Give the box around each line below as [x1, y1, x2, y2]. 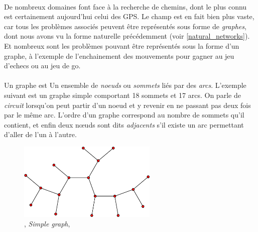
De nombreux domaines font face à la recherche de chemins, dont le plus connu [4, 1, 247, 12]
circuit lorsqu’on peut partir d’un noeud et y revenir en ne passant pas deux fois [4, 99, 251, 110]
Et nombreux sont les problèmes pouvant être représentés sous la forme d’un [4, 40, 239, 51]
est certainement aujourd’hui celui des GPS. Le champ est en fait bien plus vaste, [4, 11, 254, 22]
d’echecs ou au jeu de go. [4, 60, 81, 71]
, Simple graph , [24, 218, 70, 229]
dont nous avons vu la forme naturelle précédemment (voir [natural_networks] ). [4, 31, 250, 41]
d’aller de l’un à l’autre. [4, 129, 77, 140]
